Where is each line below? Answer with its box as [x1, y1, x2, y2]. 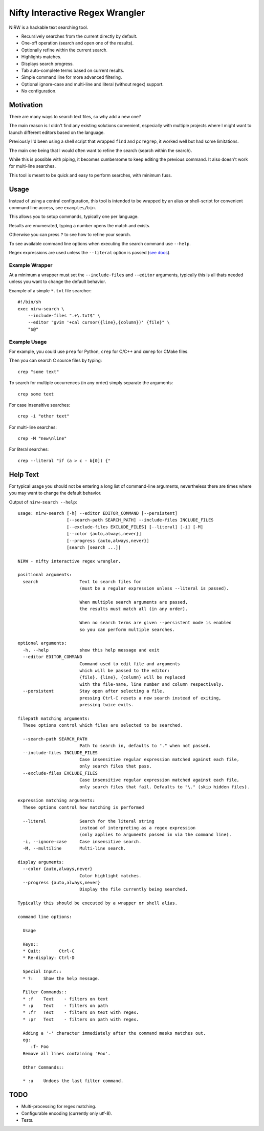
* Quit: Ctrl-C [22, 948, 75, 954]
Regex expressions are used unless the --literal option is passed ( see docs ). [9, 249, 171, 255]
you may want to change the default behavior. [9, 490, 102, 496]
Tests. [21, 1117, 34, 1123]
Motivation [9, 101, 43, 109]
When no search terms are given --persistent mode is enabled [79, 620, 232, 626]
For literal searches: [9, 446, 49, 452]
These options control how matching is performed [22, 805, 144, 810]
